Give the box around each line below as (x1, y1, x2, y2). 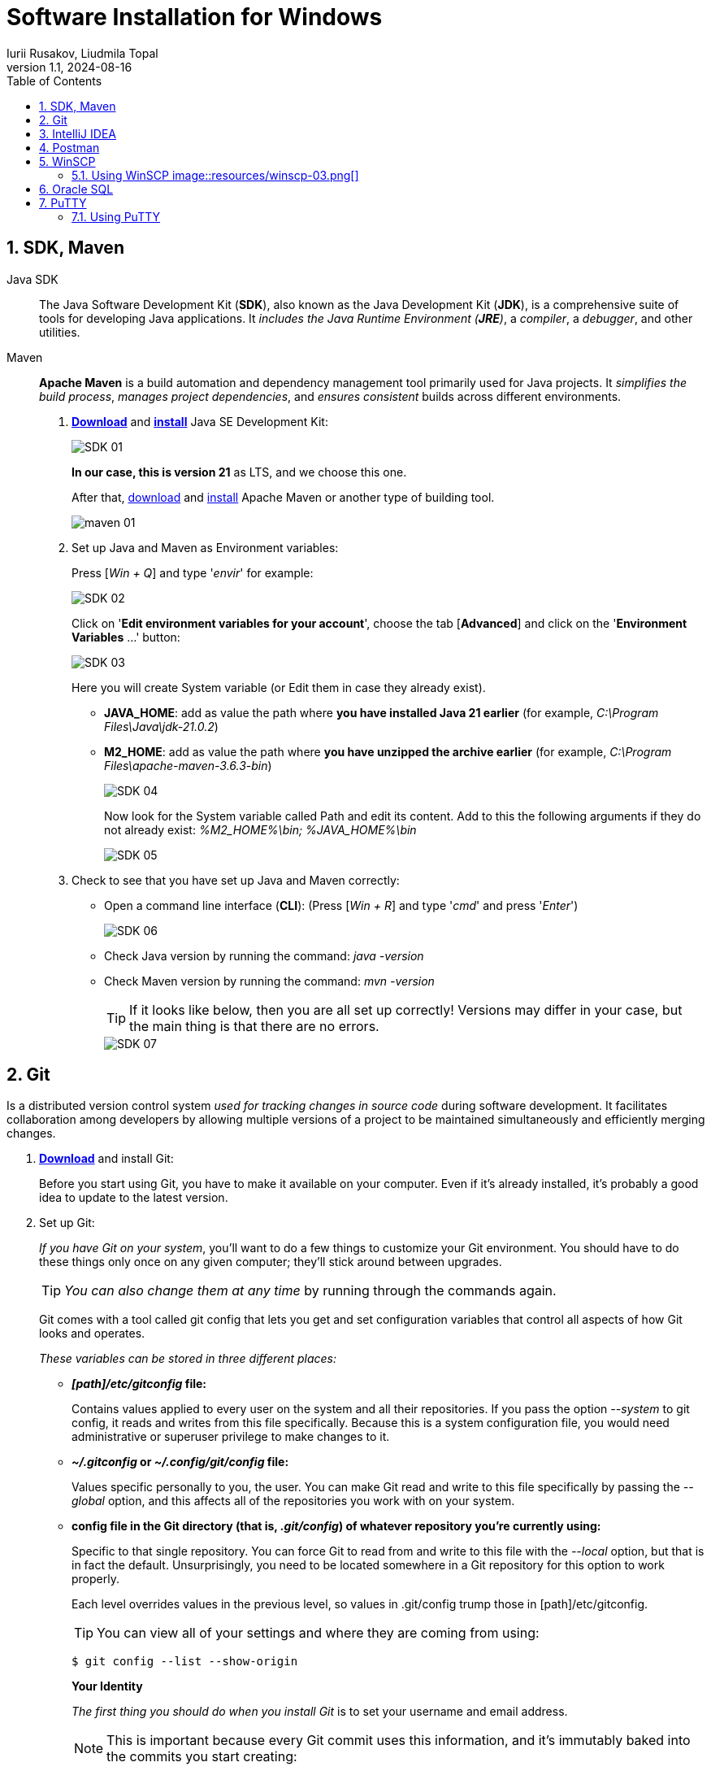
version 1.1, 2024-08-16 (7, 59, 132, 74)
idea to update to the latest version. (39, 1190, 228, 1205)
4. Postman (39, 140, 100, 154)
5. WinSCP (39, 154, 96, 168)
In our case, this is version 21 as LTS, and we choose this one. (72, 464, 407, 479)
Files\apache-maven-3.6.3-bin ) (104, 758, 272, 772)
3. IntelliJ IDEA (39, 126, 116, 141)
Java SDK (7, 272, 59, 286)
